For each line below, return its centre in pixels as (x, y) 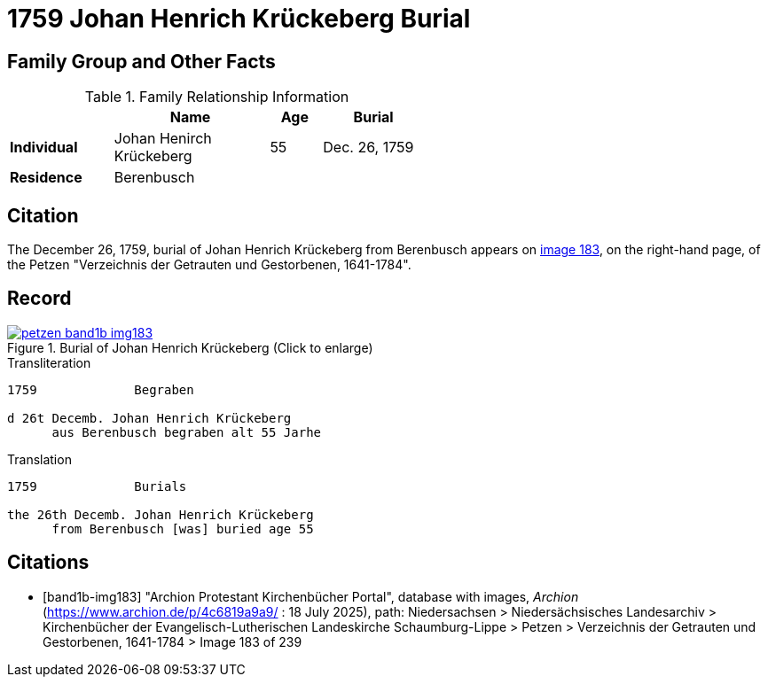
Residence (46, 178)
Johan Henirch (163, 139)
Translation (39, 459)
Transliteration (49, 362)
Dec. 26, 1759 (368, 148)
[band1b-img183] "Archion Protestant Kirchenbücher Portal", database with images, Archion (311, 596)
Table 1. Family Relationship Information (217, 97)
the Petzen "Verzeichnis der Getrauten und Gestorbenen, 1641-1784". (209, 265)
